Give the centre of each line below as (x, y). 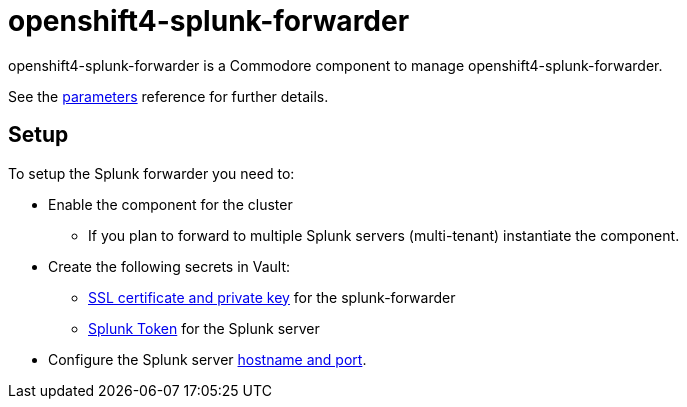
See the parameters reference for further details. (168, 96)
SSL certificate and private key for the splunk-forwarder (272, 297)
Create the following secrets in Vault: (169, 266)
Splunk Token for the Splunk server (204, 328)
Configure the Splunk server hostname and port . (207, 359)
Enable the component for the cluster (170, 204)
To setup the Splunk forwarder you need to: (151, 173)
